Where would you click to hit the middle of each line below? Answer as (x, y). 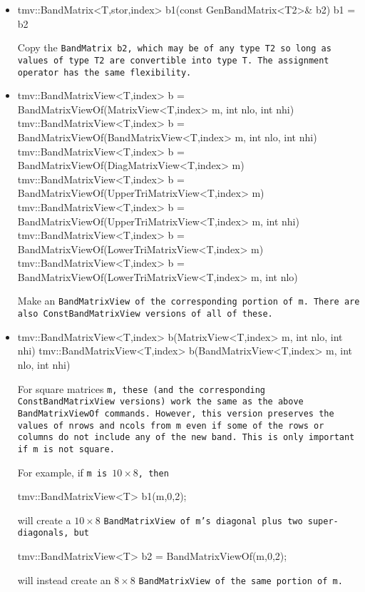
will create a (44, 520)
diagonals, (43, 533)
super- (323, 521)
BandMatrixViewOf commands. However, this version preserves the (176, 413)
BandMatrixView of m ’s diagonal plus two (203, 521)
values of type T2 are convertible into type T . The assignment (173, 60)
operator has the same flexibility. (104, 72)
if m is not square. (66, 449)
